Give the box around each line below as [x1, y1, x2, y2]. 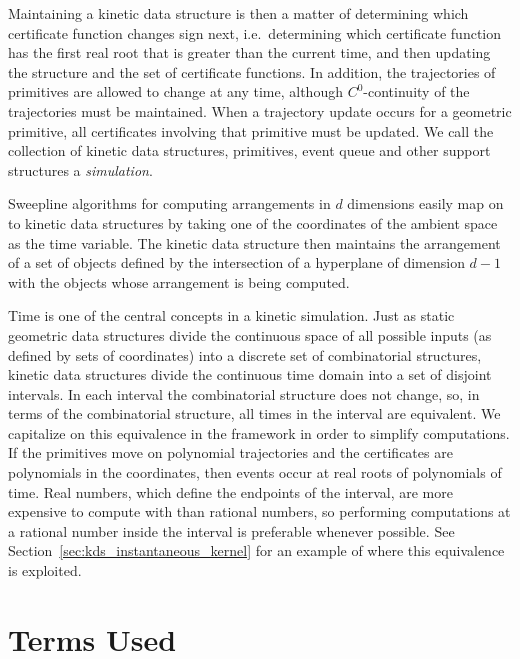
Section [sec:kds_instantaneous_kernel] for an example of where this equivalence [8, 540, 505, 561]
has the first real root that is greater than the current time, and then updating [8, 42, 491, 63]
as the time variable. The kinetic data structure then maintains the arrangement [8, 232, 501, 253]
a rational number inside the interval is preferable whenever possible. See [8, 520, 455, 541]
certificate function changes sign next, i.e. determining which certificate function [8, 22, 502, 43]
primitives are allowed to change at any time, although [8, 81, 343, 102]
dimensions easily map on [347, 193, 504, 214]
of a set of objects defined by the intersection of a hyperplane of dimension [8, 252, 465, 273]
